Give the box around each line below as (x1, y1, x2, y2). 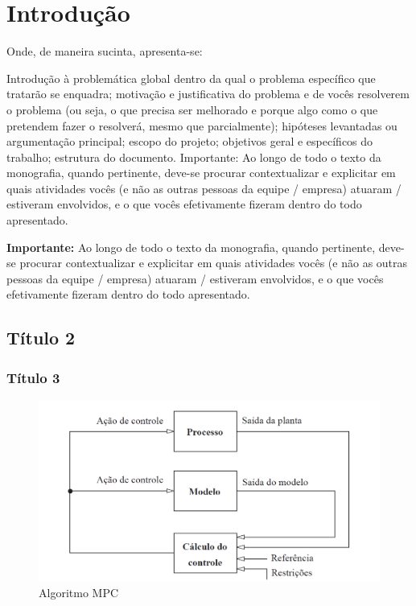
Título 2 (6, 325, 76, 350)
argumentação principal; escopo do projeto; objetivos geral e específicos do (6, 133, 373, 150)
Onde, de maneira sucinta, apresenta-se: (6, 43, 203, 60)
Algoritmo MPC (39, 584, 119, 601)
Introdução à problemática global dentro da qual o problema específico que (6, 69, 376, 86)
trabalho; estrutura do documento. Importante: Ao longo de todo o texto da (6, 148, 381, 165)
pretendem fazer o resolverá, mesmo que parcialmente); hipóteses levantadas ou (6, 117, 397, 134)
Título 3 (6, 367, 60, 387)
